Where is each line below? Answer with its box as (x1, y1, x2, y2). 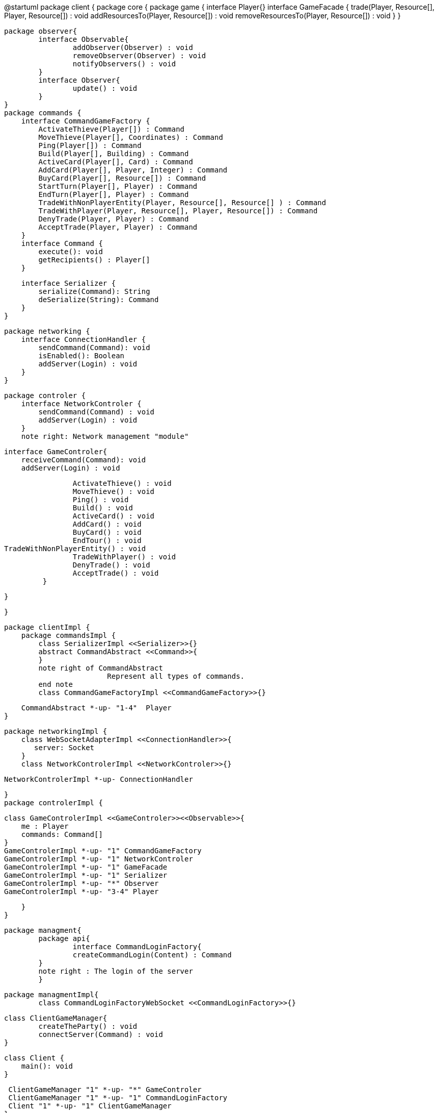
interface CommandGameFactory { (21, 117, 150, 125)
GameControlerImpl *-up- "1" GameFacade (4, 863, 168, 871)
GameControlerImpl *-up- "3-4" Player (4, 887, 159, 896)
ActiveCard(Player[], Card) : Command (38, 158, 193, 166)
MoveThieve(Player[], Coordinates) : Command (38, 133, 223, 141)
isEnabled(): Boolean (38, 352, 125, 360)
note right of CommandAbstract (38, 664, 163, 672)
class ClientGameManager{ (4, 1014, 107, 1022)
